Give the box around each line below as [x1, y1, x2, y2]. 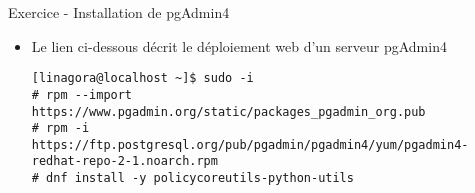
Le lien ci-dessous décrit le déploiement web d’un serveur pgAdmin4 [31, 35, 447, 56]
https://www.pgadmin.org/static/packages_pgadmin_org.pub [31, 104, 426, 119]
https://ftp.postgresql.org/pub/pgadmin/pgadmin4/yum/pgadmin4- [31, 137, 469, 152]
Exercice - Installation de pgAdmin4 [8, 2, 230, 22]
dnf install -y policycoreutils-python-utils [46, 171, 354, 186]
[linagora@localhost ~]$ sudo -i [31, 71, 254, 86]
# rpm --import [31, 87, 133, 102]
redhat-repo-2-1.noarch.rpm [31, 154, 218, 169]
